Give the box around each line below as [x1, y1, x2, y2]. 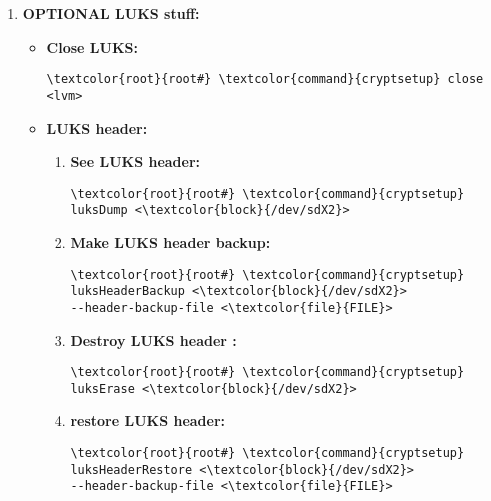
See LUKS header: [70, 151, 201, 172]
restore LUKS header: [70, 410, 226, 431]
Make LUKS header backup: [70, 232, 271, 252]
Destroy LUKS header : [70, 329, 237, 350]
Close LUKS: [46, 36, 138, 57]
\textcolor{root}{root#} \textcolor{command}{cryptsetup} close [46, 72, 484, 87]
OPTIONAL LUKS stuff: [22, 3, 200, 23]
